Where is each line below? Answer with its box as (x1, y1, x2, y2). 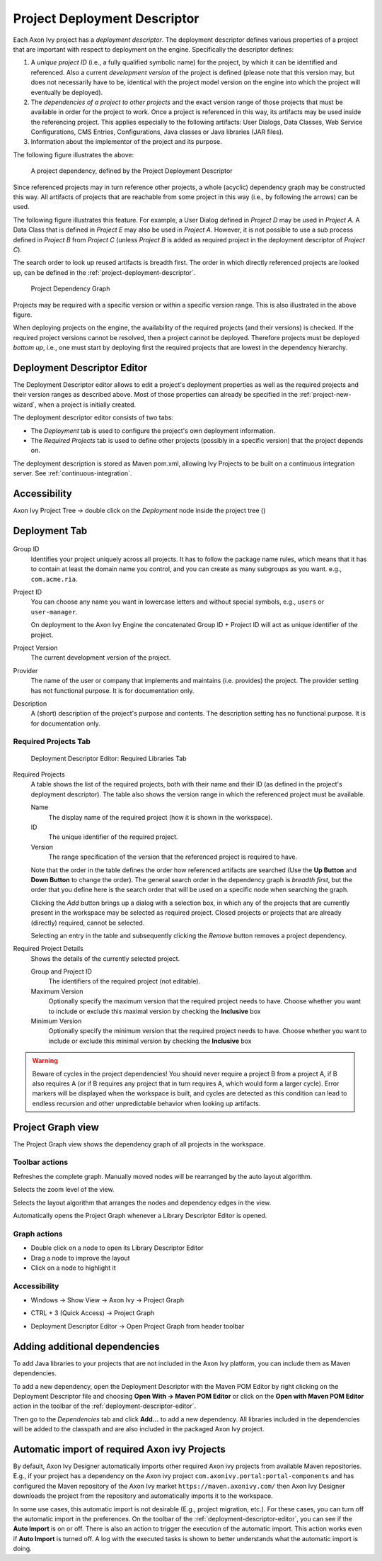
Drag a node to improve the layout (30, 1253, 130, 1262)
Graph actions (13, 1229, 63, 1239)
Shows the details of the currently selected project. (30, 954, 180, 963)
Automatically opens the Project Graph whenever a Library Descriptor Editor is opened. (13, 1211, 267, 1219)
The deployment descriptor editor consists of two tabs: (13, 413, 173, 422)
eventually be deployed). (30, 88, 103, 96)
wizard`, (13, 400, 37, 409)
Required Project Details (13, 945, 84, 953)
